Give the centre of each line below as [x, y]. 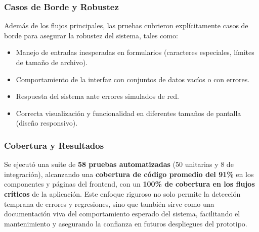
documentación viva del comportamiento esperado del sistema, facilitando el [122, 214]
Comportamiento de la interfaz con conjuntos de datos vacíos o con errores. [133, 79]
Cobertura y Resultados [54, 145]
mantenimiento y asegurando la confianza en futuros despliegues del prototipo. [126, 223]
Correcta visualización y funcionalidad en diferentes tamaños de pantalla [128, 113]
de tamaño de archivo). [52, 62]
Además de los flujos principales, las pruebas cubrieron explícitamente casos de [126, 25]
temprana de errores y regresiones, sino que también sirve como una [109, 204]
